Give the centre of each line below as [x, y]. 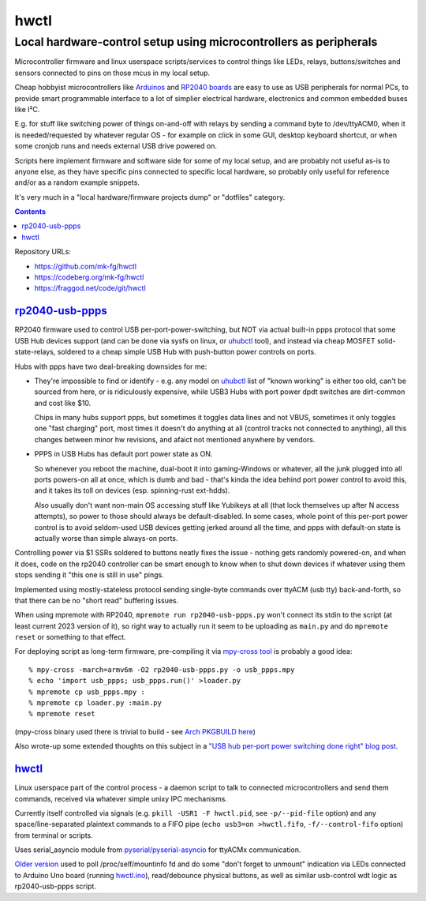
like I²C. [27, 109]
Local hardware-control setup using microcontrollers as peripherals [196, 42]
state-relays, [35, 352]
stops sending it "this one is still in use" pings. [90, 575]
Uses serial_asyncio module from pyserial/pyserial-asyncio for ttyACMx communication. [158, 850]
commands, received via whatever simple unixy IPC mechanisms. [121, 798]
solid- [386, 340]
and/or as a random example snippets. [77, 182]
